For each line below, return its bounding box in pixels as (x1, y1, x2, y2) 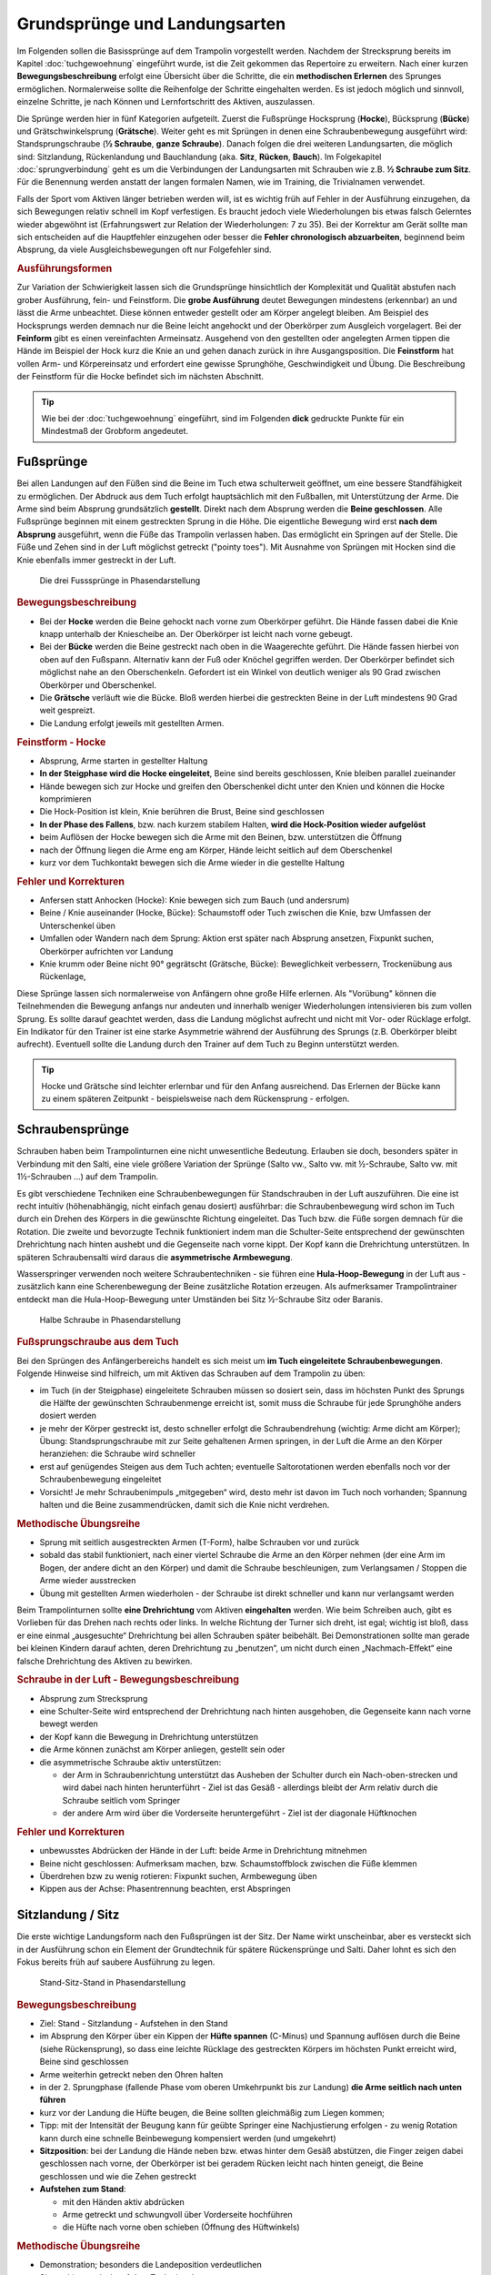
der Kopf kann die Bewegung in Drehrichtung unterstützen (39, 1731, 259, 1742)
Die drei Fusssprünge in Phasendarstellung (39, 575, 201, 586)
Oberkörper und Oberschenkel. (39, 679, 156, 691)
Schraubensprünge (16, 1122, 130, 1137)
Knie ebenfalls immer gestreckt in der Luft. (16, 554, 176, 565)
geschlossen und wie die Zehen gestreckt (39, 2170, 197, 2181)
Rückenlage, (39, 971, 86, 982)
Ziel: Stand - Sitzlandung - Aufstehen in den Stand (39, 2018, 228, 2029)
